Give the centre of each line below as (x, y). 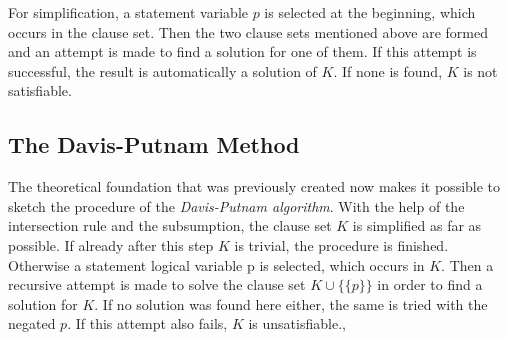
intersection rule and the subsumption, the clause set (170, 225)
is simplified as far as (417, 225)
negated (32, 323)
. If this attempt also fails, (147, 323)
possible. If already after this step (111, 244)
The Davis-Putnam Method (154, 144)
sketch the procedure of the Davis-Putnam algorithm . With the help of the (236, 205)
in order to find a (430, 284)
